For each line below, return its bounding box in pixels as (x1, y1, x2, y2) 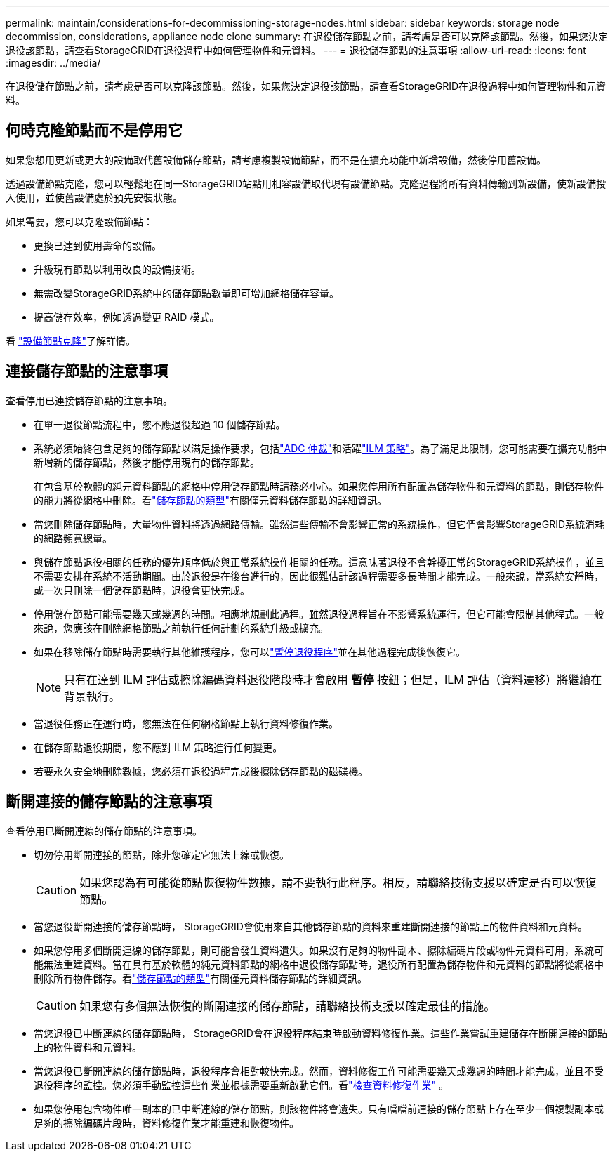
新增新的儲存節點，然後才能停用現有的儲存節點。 (34, 456, 260, 468)
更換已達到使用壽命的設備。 (34, 239, 161, 251)
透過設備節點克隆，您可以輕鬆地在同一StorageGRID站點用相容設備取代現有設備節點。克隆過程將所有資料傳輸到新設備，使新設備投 (6, 177, 607, 190)
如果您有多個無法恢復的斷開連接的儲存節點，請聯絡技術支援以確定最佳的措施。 (79, 998, 496, 1013)
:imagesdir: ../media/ (6, 57, 101, 69)
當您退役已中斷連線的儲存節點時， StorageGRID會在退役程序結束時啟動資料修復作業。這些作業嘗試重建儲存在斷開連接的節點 (34, 1026, 607, 1039)
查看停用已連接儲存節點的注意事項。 (6, 394, 173, 406)
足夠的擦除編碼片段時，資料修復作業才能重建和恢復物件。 (34, 1116, 299, 1129)
